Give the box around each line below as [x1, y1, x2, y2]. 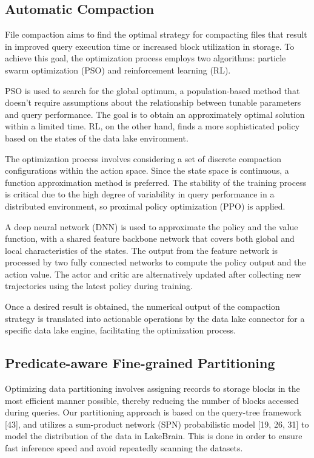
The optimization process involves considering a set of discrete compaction [5, 152, 281, 165]
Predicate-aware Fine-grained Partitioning [5, 354, 275, 372]
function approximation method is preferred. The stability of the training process [5, 176, 307, 188]
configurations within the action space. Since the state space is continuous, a [5, 164, 289, 177]
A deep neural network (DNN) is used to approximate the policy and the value [5, 220, 298, 233]
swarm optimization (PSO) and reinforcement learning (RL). [5, 63, 231, 76]
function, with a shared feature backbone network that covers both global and [5, 232, 295, 245]
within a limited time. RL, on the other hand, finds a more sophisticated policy [5, 120, 300, 132]
